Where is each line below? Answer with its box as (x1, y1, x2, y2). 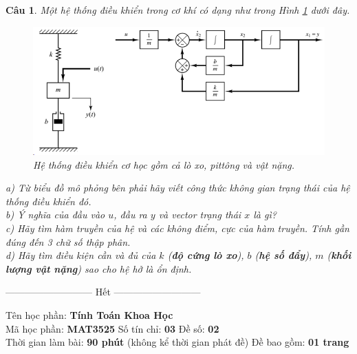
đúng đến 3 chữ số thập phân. (6, 234, 131, 249)
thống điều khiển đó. (6, 194, 91, 208)
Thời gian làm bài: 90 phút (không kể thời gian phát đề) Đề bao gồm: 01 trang (6, 335, 349, 349)
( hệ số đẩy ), (255, 248, 312, 262)
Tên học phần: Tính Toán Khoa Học (6, 307, 173, 322)
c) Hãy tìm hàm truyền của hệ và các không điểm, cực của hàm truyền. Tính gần (6, 220, 349, 235)
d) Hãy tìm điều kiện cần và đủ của (6, 248, 156, 262)
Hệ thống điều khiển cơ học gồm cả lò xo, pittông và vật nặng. (33, 157, 295, 171)
